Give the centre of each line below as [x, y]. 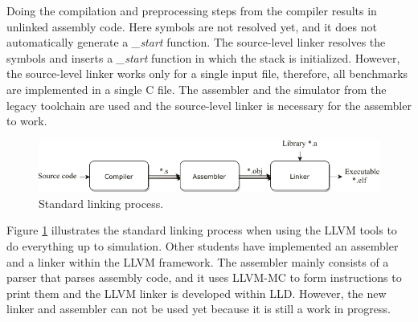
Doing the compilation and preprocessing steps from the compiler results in [192, 10]
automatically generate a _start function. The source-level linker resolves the [196, 42]
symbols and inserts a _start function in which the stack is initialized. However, [203, 57]
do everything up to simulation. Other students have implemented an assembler [203, 246]
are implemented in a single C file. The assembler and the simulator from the [197, 89]
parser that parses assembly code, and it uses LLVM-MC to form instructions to [204, 277]
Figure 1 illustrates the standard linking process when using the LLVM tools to [202, 230]
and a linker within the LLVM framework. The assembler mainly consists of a [198, 261]
